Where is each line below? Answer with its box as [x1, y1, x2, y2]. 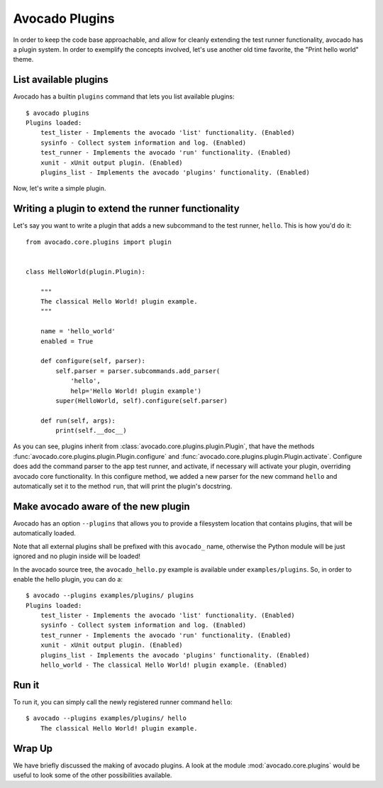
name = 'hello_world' [40, 327, 116, 335]
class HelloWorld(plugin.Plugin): [26, 267, 145, 276]
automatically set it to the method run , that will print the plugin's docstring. [13, 482, 233, 491]
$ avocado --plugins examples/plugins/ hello [26, 714, 187, 723]
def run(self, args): [40, 416, 116, 425]
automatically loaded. [13, 529, 76, 538]
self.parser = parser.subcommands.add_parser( [55, 367, 221, 375]
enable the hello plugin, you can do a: [13, 575, 123, 583]
